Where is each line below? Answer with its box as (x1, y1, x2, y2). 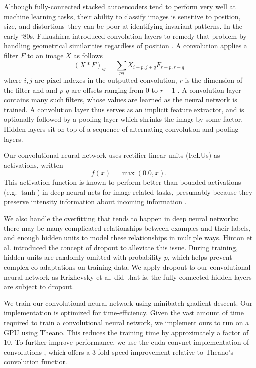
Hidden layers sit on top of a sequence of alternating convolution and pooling (4, 123, 239, 134)
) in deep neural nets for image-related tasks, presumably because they (37, 186, 253, 197)
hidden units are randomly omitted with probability (4, 252, 162, 262)
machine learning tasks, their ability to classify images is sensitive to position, (4, 11, 241, 21)
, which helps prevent (167, 252, 232, 262)
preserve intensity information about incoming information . (4, 196, 187, 207)
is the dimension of (185, 74, 243, 85)
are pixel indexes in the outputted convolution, (35, 74, 177, 85)
